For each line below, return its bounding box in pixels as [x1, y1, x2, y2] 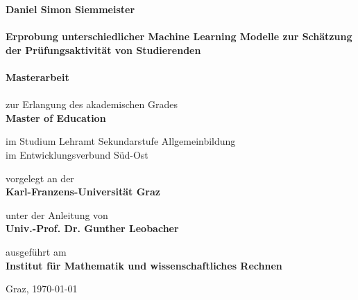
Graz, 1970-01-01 [6, 281, 78, 296]
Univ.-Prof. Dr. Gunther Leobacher [6, 221, 179, 236]
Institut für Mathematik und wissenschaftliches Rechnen [6, 258, 282, 272]
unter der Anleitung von [6, 207, 108, 222]
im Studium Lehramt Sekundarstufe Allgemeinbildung [6, 134, 236, 148]
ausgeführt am [6, 244, 67, 258]
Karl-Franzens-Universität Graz [6, 184, 160, 199]
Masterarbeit [6, 69, 69, 84]
